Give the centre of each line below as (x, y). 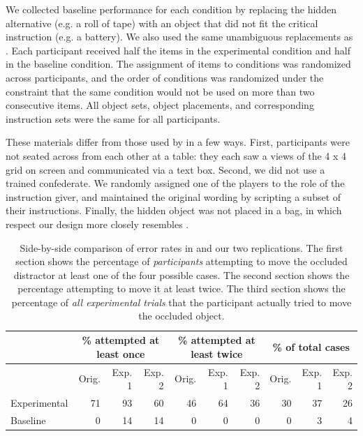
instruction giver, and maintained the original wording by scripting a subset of (173, 196)
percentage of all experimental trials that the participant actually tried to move (181, 302)
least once (121, 353)
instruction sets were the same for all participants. (113, 118)
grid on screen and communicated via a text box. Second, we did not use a (165, 169)
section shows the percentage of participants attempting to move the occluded (181, 261)
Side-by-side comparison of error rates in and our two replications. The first (181, 247)
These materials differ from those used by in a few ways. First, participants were (178, 142)
